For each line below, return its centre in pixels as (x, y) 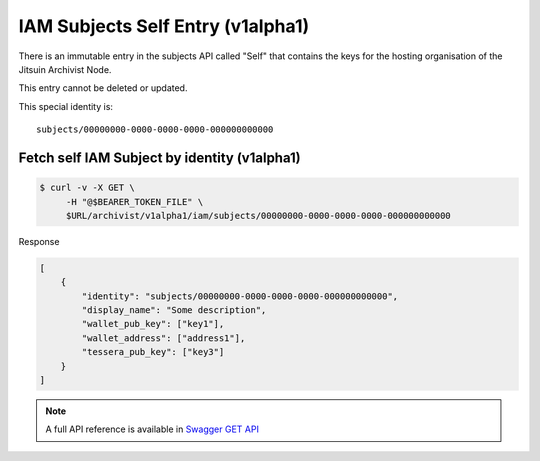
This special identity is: (66, 106)
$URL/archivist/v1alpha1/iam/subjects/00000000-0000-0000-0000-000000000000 (258, 215)
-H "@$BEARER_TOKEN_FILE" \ (134, 201)
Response (39, 241)
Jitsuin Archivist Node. (65, 69)
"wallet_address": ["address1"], (163, 338)
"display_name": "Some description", (174, 310)
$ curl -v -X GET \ (87, 188)
